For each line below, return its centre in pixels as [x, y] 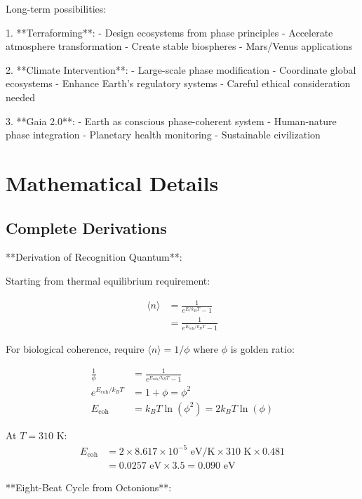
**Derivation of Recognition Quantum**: [94, 257]
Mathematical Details [112, 182]
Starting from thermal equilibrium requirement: [108, 280]
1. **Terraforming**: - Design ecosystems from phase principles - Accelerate [169, 32]
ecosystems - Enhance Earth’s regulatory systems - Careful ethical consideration [178, 83]
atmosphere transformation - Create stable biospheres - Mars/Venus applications [179, 46]
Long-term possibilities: [56, 8]
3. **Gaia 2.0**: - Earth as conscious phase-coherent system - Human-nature [171, 121]
